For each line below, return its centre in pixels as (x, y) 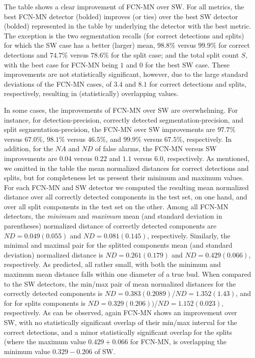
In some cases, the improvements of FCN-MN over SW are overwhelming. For (121, 110)
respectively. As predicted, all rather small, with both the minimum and (113, 264)
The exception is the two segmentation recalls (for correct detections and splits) (124, 35)
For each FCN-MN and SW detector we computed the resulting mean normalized (127, 187)
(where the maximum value (45, 342)
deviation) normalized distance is (54, 254)
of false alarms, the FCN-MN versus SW (156, 148)
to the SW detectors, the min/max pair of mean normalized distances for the (120, 283)
